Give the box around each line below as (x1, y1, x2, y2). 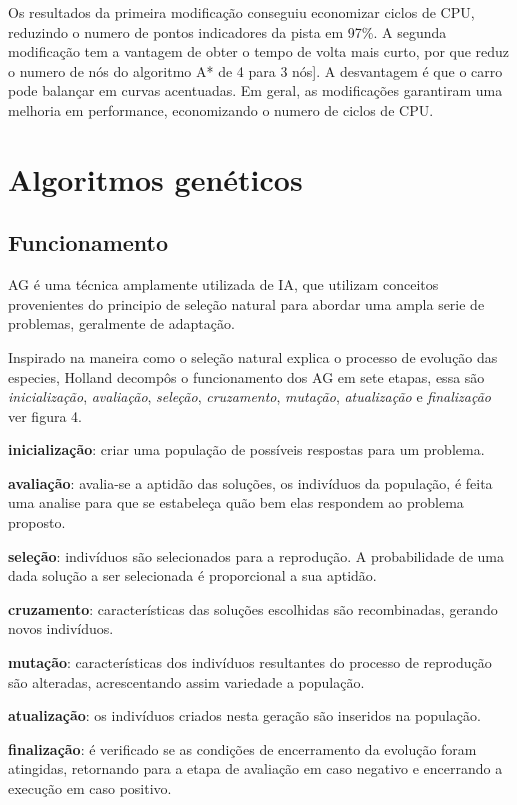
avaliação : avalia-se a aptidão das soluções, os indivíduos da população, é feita (8, 472, 493, 493)
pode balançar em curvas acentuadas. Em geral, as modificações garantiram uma (8, 80, 503, 101)
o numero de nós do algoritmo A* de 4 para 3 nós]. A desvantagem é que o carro (8, 60, 503, 81)
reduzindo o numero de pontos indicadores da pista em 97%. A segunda (8, 21, 447, 42)
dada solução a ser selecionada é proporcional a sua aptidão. (8, 565, 377, 586)
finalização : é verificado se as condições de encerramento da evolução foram (8, 738, 477, 759)
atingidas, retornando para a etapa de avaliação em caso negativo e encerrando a (8, 758, 503, 779)
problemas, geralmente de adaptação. (8, 313, 235, 334)
